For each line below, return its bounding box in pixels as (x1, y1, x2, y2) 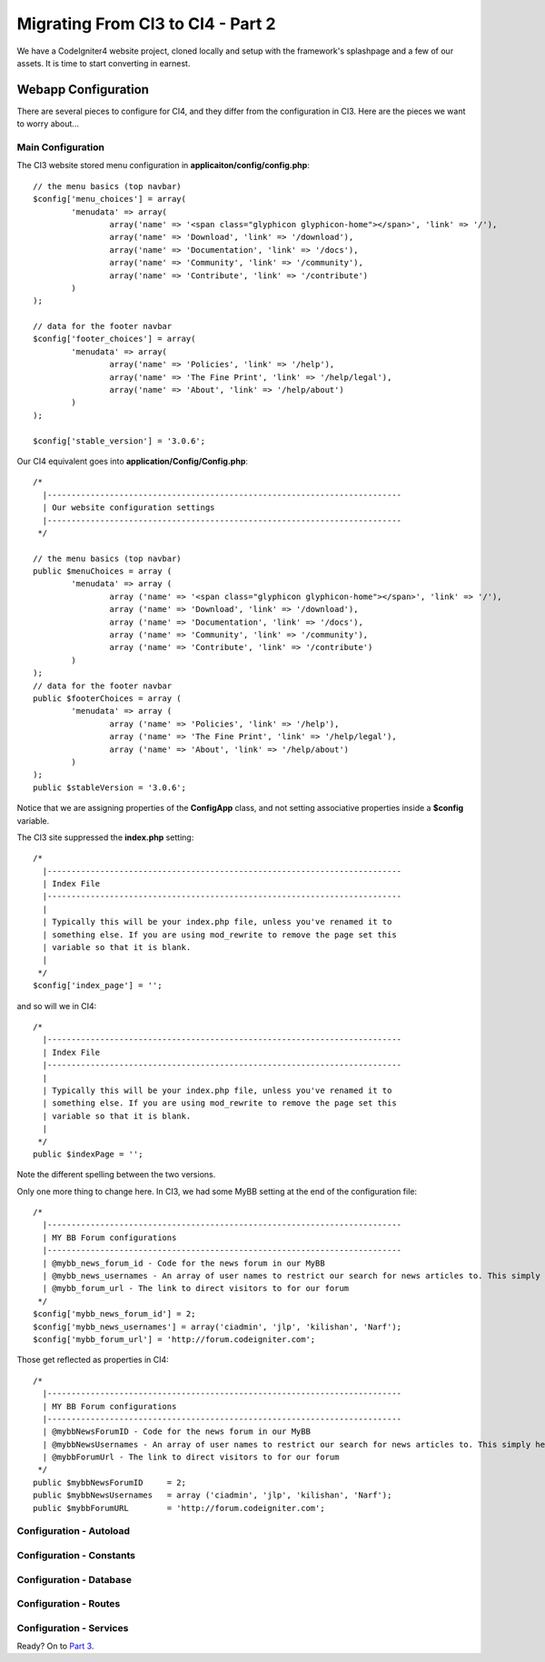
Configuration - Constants (16, 1548, 136, 1561)
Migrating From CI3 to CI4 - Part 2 (16, 14, 276, 34)
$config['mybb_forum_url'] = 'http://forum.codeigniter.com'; (33, 1334, 316, 1345)
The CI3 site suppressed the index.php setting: (16, 832, 194, 843)
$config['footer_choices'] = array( (33, 334, 196, 345)
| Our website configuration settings (42, 503, 215, 513)
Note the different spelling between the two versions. (16, 1169, 216, 1180)
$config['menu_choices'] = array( (33, 194, 186, 205)
